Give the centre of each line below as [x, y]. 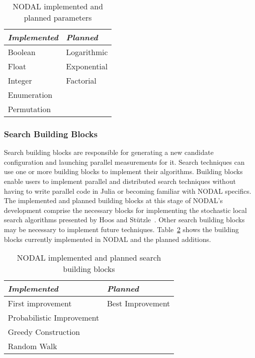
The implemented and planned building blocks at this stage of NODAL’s [113, 200]
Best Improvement [139, 303]
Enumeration [30, 95]
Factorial [81, 80]
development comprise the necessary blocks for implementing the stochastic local [126, 210]
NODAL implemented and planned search [89, 258]
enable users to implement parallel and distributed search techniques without [120, 181]
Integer [20, 80]
